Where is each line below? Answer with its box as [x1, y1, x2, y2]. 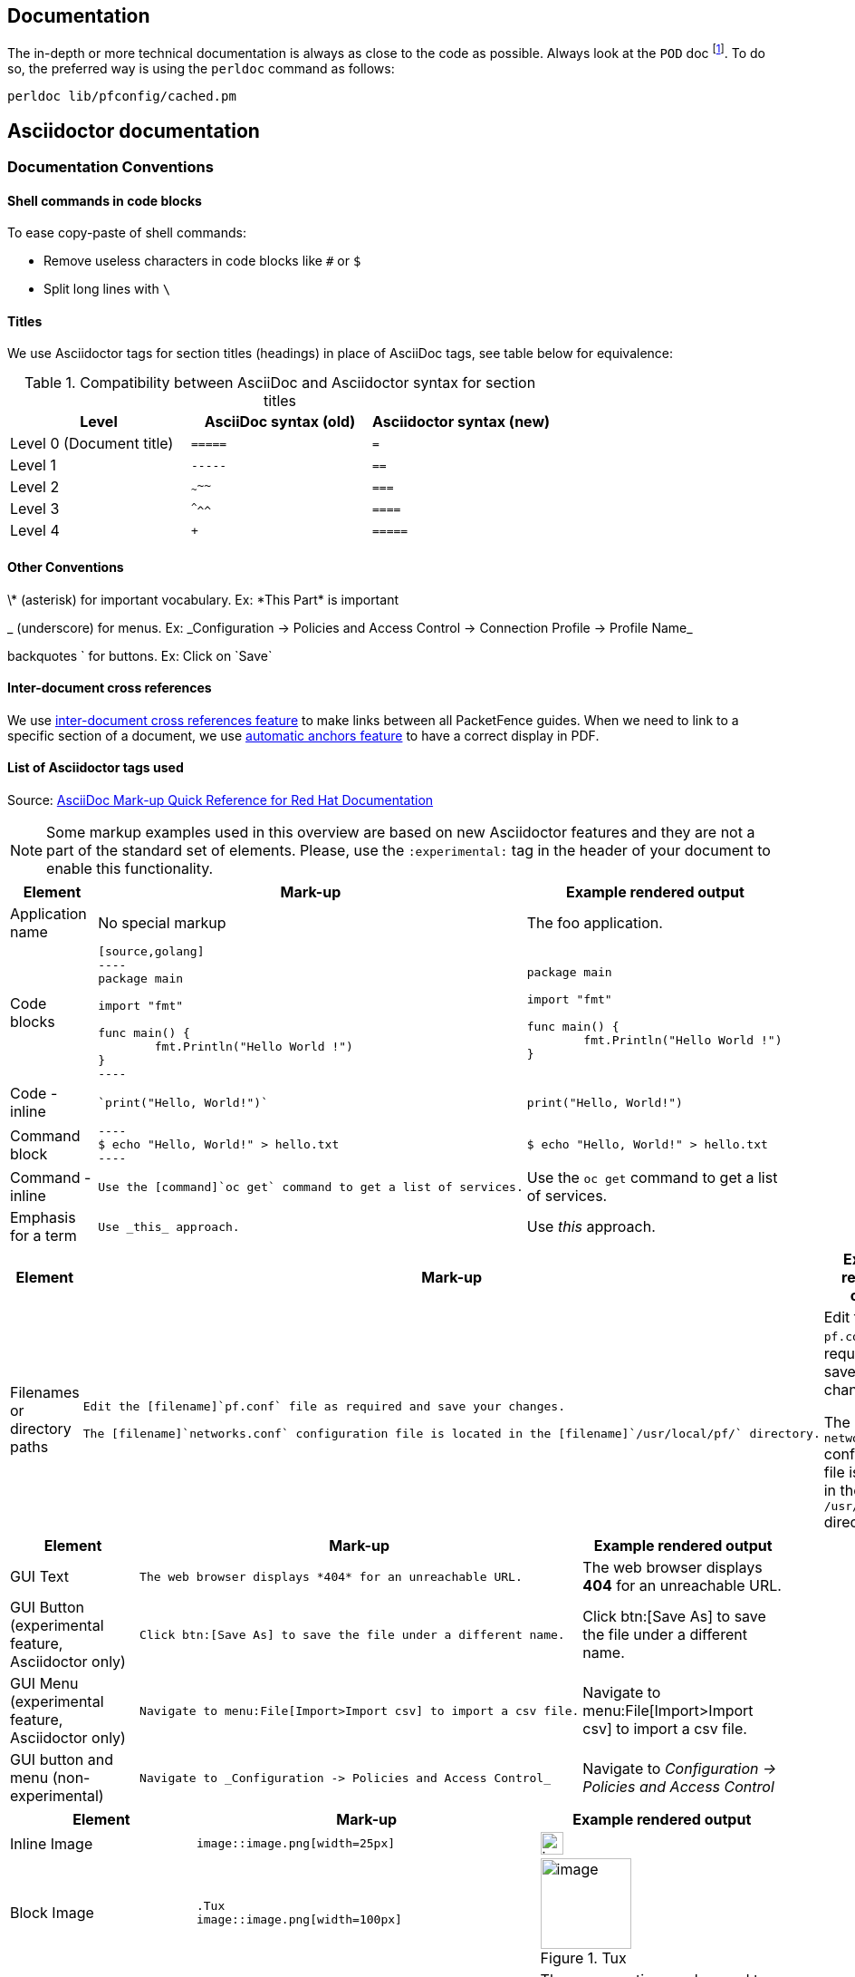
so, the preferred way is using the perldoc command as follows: [7, 61, 395, 77]
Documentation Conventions [7, 157, 214, 176]
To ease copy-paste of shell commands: [7, 225, 246, 241]
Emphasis [10, 1208, 76, 1227]
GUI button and [10, 1750, 113, 1769]
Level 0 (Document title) [10, 434, 174, 453]
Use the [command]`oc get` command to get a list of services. [98, 1179, 524, 1194]
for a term [10, 1226, 77, 1245]
